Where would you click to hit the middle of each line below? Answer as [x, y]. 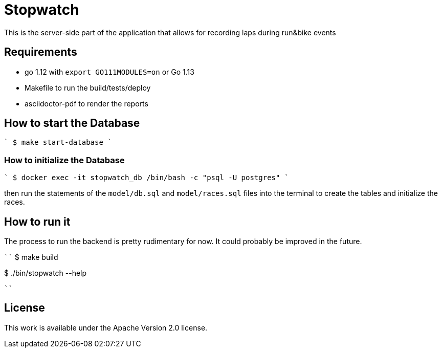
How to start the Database [72, 123]
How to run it [37, 222]
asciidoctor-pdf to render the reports [86, 103]
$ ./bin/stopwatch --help [46, 273]
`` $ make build [31, 257]
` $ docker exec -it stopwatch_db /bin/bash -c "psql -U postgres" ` [147, 178]
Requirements [41, 52]
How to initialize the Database [64, 160]
